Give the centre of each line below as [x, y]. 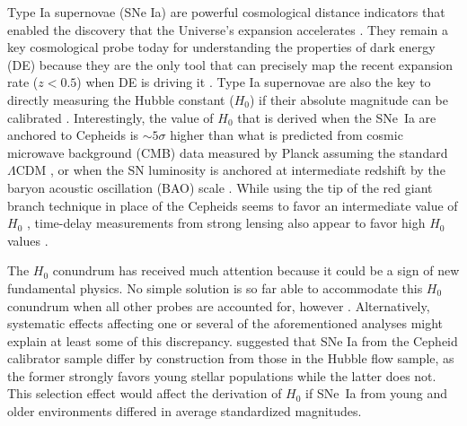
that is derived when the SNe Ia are [337, 117]
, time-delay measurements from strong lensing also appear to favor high [226, 223]
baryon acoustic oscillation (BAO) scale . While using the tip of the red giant [220, 187]
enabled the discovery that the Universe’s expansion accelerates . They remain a [228, 29]
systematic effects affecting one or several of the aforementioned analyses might [225, 323]
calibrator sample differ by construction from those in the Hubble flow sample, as [231, 358]
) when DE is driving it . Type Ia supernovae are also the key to [254, 82]
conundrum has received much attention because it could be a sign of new [256, 270]
